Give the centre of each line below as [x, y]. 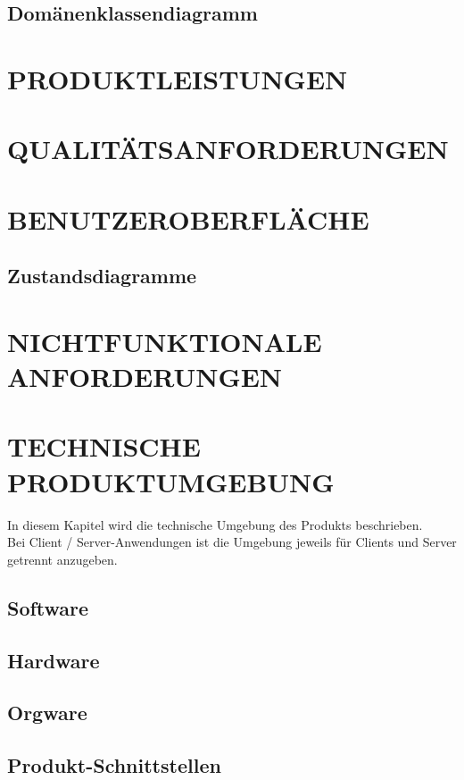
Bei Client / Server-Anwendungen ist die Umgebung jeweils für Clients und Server [232, 542]
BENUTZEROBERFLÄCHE [188, 218]
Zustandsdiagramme [102, 276]
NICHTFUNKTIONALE [165, 341]
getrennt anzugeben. [62, 559]
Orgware [47, 713]
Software [48, 607]
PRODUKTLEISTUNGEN [178, 78]
